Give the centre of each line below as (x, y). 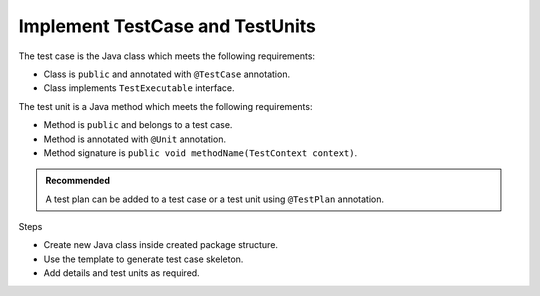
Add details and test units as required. (121, 273)
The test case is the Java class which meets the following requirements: (166, 56)
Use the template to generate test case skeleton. (143, 259)
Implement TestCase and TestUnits (167, 26)
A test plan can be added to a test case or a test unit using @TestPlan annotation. (215, 199)
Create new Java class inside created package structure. (161, 245)
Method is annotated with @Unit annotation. (135, 139)
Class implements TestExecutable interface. (139, 88)
